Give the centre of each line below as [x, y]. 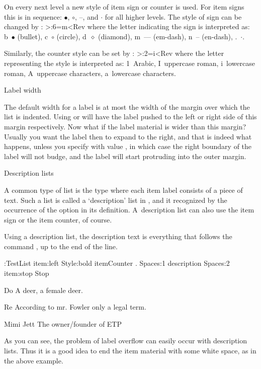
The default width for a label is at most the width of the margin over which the [127, 106]
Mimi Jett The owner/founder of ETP [63, 323]
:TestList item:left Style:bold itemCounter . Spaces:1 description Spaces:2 [117, 263]
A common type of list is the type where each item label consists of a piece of [123, 190]
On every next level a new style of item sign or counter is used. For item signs [124, 7]
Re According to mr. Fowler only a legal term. [75, 307]
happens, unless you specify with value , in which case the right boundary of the [128, 146]
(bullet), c [33, 36]
